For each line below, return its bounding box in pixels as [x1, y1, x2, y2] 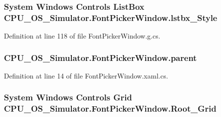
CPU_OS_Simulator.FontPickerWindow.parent [4, 51, 197, 63]
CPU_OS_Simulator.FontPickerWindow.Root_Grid [4, 102, 217, 115]
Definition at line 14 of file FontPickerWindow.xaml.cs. [4, 70, 168, 80]
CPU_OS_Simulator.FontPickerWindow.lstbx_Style [4, 11, 218, 23]
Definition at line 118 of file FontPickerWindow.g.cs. [4, 31, 160, 41]
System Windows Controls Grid [4, 91, 132, 103]
